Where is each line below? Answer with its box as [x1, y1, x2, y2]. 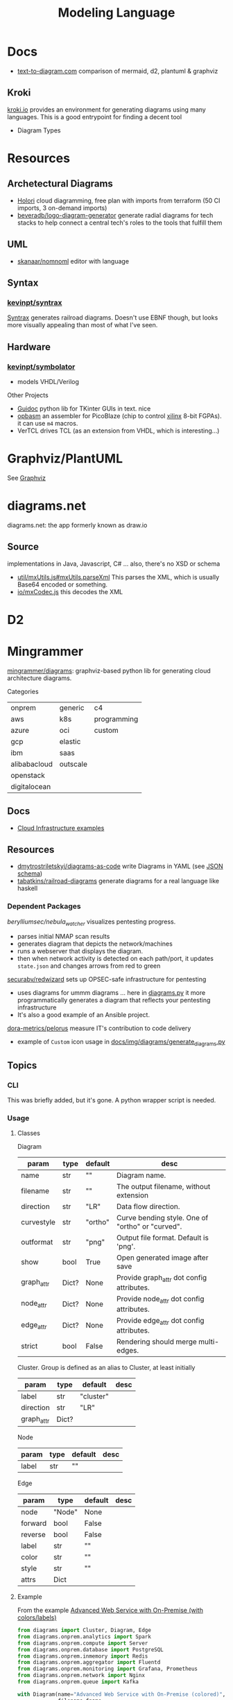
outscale [59, 759, 88, 769]
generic [59, 702, 85, 712]
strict [20, 1341, 38, 1351]
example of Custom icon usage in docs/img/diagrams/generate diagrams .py [17, 1038, 225, 1048]
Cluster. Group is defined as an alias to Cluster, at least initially [17, 1363, 196, 1371]
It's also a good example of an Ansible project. [17, 1011, 150, 1019]
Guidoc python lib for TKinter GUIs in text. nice [17, 404, 151, 413]
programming [94, 714, 139, 724]
